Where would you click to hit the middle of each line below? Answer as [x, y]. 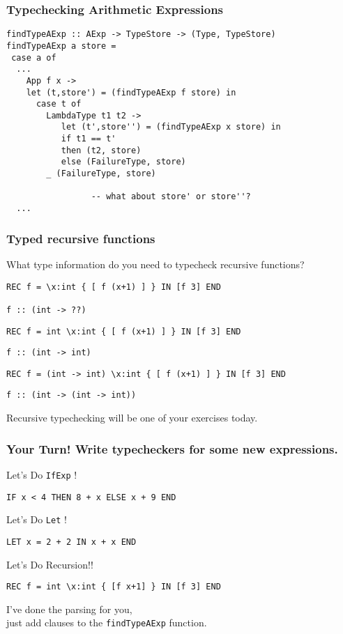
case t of [59, 104]
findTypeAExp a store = [61, 46]
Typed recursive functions [81, 238]
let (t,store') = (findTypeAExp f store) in [131, 92]
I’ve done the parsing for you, [69, 609]
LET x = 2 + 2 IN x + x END [71, 542]
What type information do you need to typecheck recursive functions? [155, 264]
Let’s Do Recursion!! [50, 564]
